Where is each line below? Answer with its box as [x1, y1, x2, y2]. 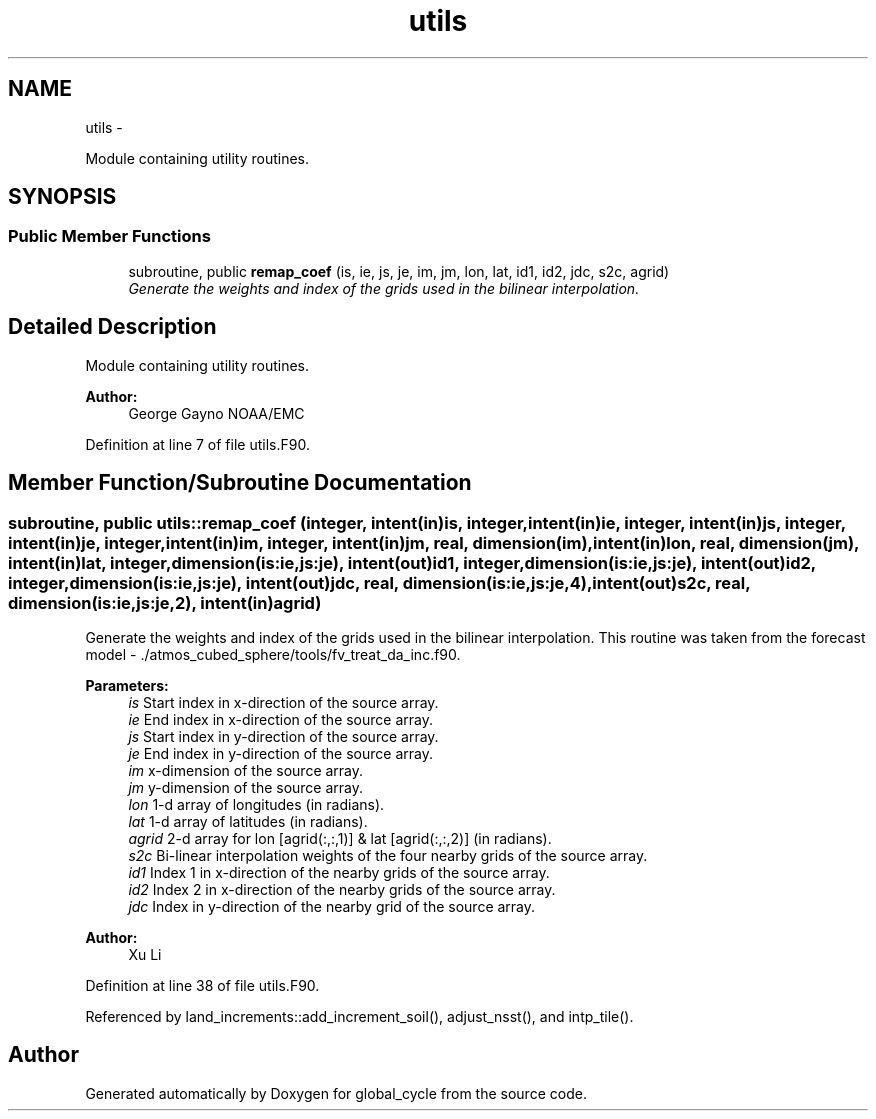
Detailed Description [8, 314, 217, 340]
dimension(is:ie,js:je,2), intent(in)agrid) [8, 592, 322, 613]
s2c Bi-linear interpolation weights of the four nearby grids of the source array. [128, 846, 648, 864]
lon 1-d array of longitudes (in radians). [128, 795, 385, 813]
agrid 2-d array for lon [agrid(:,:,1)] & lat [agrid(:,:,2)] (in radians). [128, 829, 552, 847]
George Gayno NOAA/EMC [128, 404, 305, 422]
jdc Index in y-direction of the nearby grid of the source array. [128, 897, 536, 915]
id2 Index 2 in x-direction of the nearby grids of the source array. [128, 880, 556, 898]
